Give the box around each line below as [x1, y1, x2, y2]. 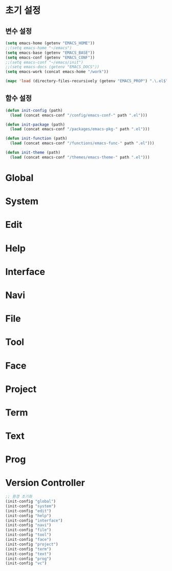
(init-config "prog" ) [5, 556, 52, 561]
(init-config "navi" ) [5, 523, 52, 528]
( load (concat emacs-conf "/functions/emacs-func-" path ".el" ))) [10, 141, 155, 146]
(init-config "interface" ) [5, 518, 63, 523]
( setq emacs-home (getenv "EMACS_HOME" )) [5, 41, 95, 46]
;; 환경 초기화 [5, 494, 32, 499]
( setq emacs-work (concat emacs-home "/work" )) [5, 69, 109, 74]
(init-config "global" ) [5, 499, 56, 504]
